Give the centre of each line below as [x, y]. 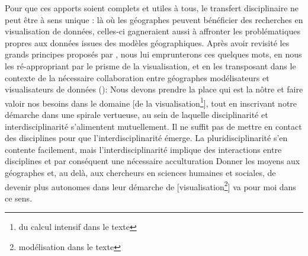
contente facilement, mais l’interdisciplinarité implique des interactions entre [143, 149]
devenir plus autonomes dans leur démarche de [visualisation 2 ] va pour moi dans [150, 185]
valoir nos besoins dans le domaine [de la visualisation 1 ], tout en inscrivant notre [151, 102]
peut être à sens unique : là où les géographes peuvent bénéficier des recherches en [154, 19]
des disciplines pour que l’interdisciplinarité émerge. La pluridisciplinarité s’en [146, 138]
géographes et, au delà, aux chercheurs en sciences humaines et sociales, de [140, 172]
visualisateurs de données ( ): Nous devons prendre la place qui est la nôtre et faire [154, 89]
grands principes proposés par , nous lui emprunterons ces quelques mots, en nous [153, 54]
